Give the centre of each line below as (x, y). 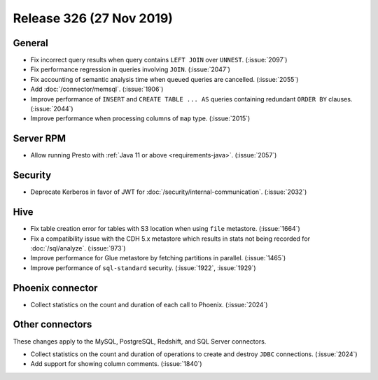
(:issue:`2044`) (52, 109)
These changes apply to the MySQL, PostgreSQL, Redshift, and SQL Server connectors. (140, 341)
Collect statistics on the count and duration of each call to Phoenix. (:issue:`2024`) (149, 304)
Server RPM (40, 139)
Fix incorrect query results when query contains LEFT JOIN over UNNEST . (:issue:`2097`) (159, 60)
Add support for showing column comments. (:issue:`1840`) (116, 364)
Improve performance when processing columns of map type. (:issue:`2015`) (140, 118)
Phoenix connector (55, 288)
